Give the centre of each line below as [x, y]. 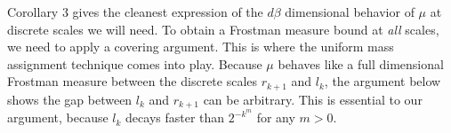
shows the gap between [70, 99]
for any [276, 117]
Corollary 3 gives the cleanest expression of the [135, 12]
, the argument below [383, 81]
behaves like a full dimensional [361, 63]
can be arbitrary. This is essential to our [313, 99]
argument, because [58, 117]
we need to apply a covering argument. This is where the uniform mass [201, 47]
